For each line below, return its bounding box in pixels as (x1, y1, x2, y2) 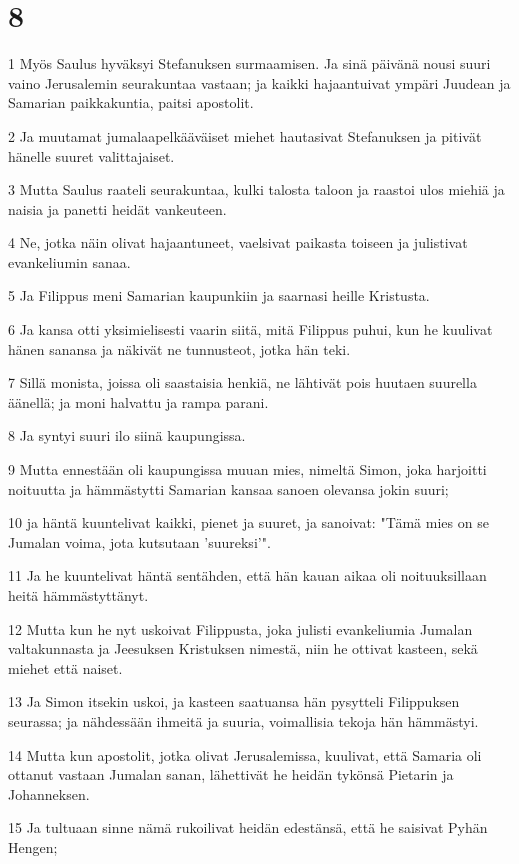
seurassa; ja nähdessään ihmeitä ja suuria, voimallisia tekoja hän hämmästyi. (8, 710, 479, 731)
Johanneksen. (8, 783, 90, 804)
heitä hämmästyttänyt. (8, 585, 149, 605)
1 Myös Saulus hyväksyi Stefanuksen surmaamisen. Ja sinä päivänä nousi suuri (8, 53, 491, 74)
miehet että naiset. (8, 657, 123, 678)
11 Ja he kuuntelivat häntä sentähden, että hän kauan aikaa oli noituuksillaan (8, 565, 487, 586)
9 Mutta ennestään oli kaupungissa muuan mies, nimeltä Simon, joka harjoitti (8, 459, 487, 480)
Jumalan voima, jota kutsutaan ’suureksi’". (8, 531, 271, 552)
